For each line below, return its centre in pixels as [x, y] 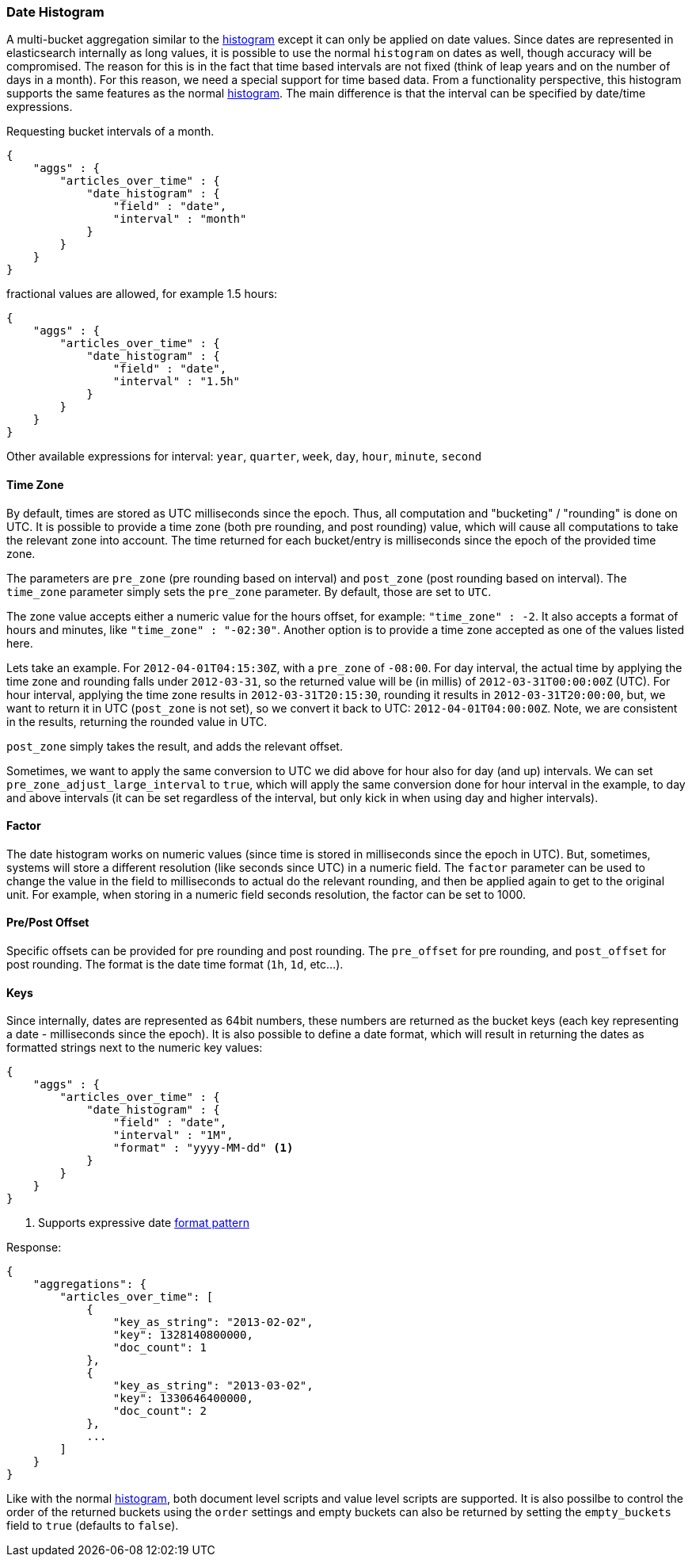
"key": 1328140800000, [183, 1335]
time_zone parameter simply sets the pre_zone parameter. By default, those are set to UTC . [249, 591]
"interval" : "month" [180, 219]
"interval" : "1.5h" [177, 382]
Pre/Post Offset [48, 923]
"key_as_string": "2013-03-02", [213, 1386]
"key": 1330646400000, [183, 1399]
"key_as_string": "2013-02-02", [213, 1322]
